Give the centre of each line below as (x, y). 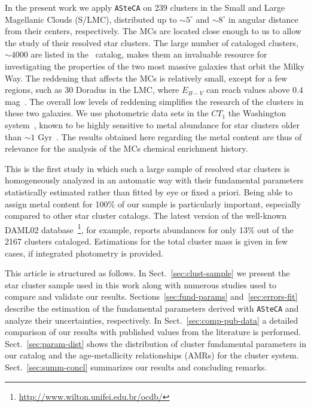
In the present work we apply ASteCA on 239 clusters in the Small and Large (145, 7)
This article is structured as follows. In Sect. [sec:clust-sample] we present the (147, 273)
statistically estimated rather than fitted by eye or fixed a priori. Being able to (149, 192)
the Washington (257, 113)
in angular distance (263, 19)
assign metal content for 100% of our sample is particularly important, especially (153, 203)
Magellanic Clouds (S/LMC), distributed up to (91, 19)
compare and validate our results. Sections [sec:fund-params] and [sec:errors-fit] (151, 296)
